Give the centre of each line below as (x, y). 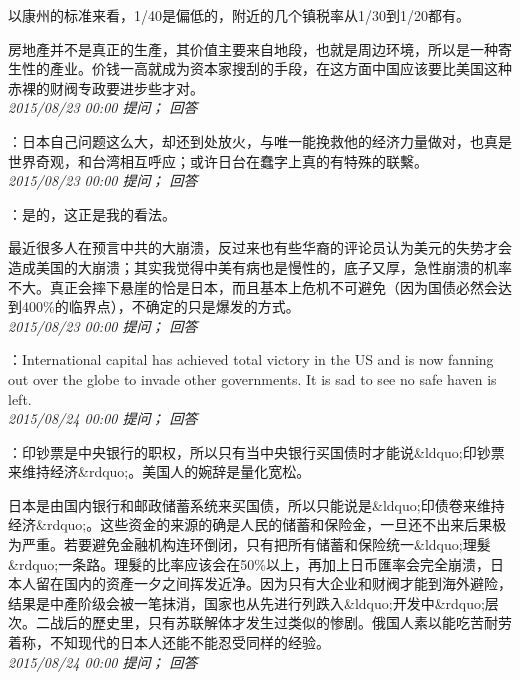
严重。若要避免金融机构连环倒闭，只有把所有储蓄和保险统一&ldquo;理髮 (256, 544)
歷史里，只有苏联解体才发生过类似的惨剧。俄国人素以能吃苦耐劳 (301, 622)
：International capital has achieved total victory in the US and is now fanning (251, 359)
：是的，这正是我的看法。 (92, 213)
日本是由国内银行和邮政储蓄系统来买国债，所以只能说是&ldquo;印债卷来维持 (256, 504)
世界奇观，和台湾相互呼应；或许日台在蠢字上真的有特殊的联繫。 (218, 160)
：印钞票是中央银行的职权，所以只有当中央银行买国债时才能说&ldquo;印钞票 (256, 451)
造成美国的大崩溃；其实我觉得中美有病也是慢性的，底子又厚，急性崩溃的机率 (260, 266)
